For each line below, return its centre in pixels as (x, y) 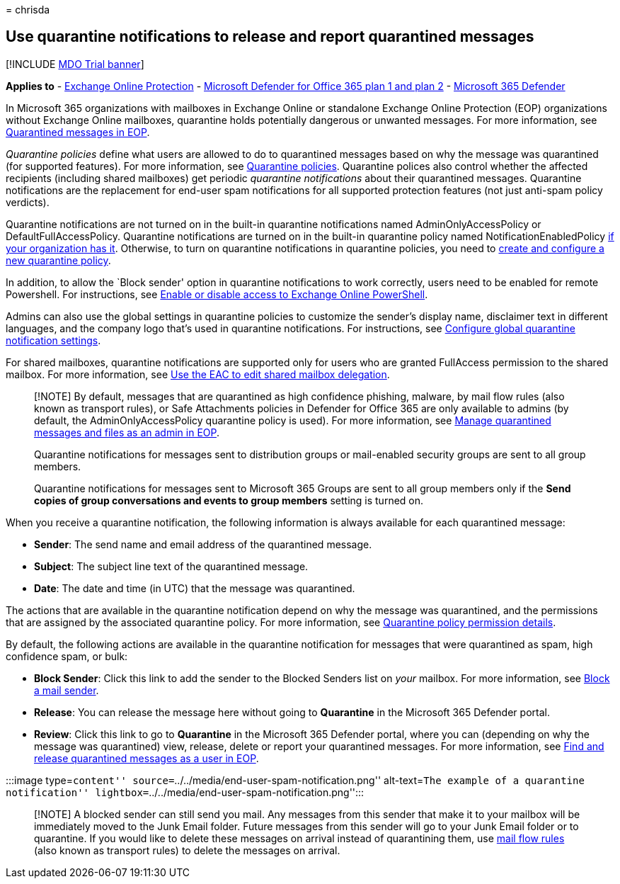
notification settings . (53, 340)
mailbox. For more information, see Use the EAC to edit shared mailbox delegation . (198, 374)
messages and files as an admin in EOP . (127, 432)
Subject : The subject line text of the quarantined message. (171, 566)
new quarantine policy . (58, 260)
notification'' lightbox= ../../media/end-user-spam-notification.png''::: (185, 792)
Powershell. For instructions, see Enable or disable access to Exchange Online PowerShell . (217, 294)
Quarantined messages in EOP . (78, 132)
